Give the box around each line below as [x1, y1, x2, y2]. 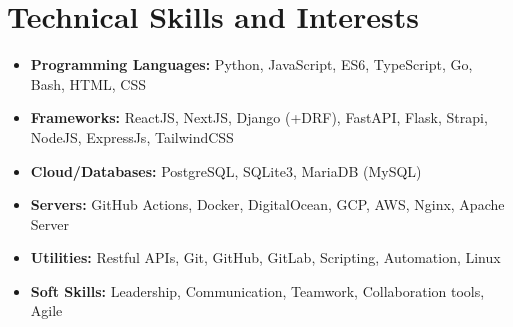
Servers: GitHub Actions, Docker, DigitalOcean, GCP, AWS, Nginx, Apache [30, 194, 505, 215]
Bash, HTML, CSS [30, 73, 146, 94]
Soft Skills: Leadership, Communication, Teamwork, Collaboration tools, [30, 280, 485, 301]
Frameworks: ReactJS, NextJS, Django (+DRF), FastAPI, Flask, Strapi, [30, 107, 488, 128]
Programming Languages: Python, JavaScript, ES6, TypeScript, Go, [30, 54, 473, 75]
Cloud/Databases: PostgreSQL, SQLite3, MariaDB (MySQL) [30, 160, 422, 181]
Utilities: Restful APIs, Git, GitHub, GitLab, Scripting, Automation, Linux [30, 247, 501, 268]
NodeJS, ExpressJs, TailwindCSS [30, 126, 234, 147]
